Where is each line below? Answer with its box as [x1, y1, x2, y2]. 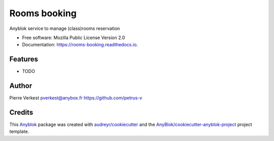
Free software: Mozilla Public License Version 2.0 [22, 34, 125, 41]
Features [9, 55, 38, 63]
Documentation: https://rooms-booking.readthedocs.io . [22, 42, 138, 48]
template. [9, 128, 29, 134]
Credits [9, 108, 33, 117]
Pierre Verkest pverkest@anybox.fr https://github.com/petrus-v [9, 95, 142, 101]
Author [9, 82, 32, 90]
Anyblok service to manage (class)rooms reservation [9, 25, 120, 31]
